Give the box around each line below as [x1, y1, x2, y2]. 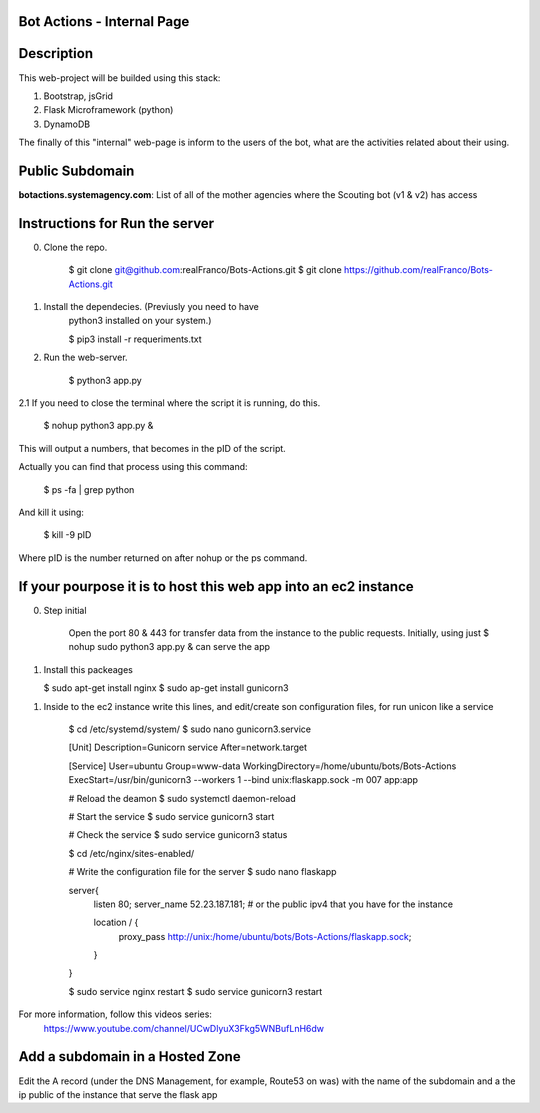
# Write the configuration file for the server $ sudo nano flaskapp [68, 866, 337, 878]
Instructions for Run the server [18, 215, 215, 232]
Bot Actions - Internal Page [18, 13, 190, 30]
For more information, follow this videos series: [18, 1008, 212, 1020]
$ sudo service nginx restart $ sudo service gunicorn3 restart [68, 985, 323, 997]
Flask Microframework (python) [43, 104, 174, 116]
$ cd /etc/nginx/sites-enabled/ [68, 847, 195, 859]
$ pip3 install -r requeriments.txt [68, 333, 202, 345]
